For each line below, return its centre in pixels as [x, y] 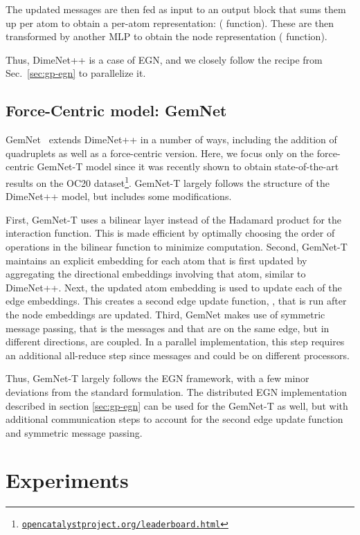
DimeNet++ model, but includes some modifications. [119, 196]
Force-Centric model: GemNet [116, 110]
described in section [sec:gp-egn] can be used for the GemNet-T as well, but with [177, 405]
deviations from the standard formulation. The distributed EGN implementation [177, 391]
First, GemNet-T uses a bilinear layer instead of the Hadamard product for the [174, 219]
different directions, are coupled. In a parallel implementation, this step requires [175, 342]
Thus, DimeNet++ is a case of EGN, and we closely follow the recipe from [164, 59]
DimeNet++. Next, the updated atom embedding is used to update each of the [174, 287]
